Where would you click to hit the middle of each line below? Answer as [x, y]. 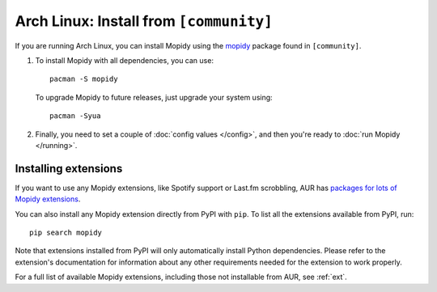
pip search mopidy [66, 232]
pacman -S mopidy [84, 79]
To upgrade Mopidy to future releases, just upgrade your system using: [154, 97]
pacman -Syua [75, 116]
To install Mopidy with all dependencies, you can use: [125, 60]
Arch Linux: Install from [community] [144, 21]
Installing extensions [69, 169]
